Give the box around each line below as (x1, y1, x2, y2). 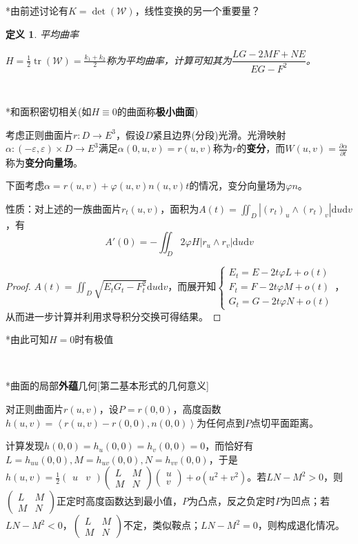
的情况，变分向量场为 (189, 178, 286, 193)
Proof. (6, 279, 31, 293)
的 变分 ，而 (237, 141, 286, 155)
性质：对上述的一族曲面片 (6, 201, 121, 215)
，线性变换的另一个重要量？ (135, 3, 261, 17)
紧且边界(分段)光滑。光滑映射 (152, 127, 286, 142)
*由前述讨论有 (6, 3, 68, 17)
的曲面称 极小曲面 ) (117, 104, 199, 119)
